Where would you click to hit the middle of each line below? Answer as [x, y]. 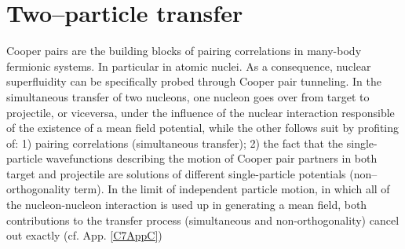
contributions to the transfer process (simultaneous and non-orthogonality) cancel [203, 220]
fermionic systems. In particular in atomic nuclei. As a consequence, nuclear [189, 66]
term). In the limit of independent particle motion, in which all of [232, 189]
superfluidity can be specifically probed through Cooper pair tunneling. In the [194, 81]
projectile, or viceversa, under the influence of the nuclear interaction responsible [201, 112]
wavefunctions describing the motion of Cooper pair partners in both [212, 158]
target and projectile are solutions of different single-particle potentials [176, 173]
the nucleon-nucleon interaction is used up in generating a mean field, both [187, 205]
